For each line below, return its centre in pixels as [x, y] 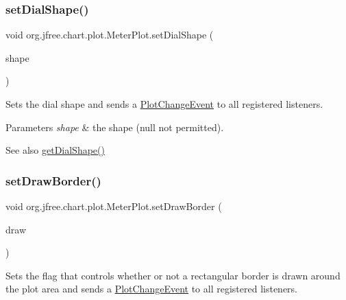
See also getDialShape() [55, 150]
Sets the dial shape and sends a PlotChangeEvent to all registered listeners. [164, 104]
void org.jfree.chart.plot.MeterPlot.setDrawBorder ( [114, 206]
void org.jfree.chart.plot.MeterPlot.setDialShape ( [110, 35]
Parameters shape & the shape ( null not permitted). [115, 127]
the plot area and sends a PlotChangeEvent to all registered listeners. [151, 289]
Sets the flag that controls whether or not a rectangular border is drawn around [173, 275]
